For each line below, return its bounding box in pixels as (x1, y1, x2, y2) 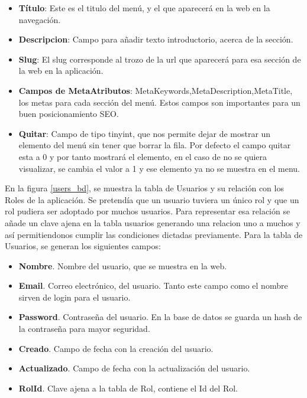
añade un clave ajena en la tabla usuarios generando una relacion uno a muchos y (5, 216, 300, 229)
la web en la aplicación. (18, 64, 104, 77)
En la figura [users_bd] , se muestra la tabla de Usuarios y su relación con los (5, 182, 284, 194)
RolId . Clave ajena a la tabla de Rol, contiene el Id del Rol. (18, 381, 238, 394)
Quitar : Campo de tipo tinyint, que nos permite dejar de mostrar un (18, 127, 271, 139)
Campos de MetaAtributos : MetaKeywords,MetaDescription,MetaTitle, (18, 84, 293, 96)
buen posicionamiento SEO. (18, 107, 119, 120)
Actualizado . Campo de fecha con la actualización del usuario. (18, 362, 250, 374)
